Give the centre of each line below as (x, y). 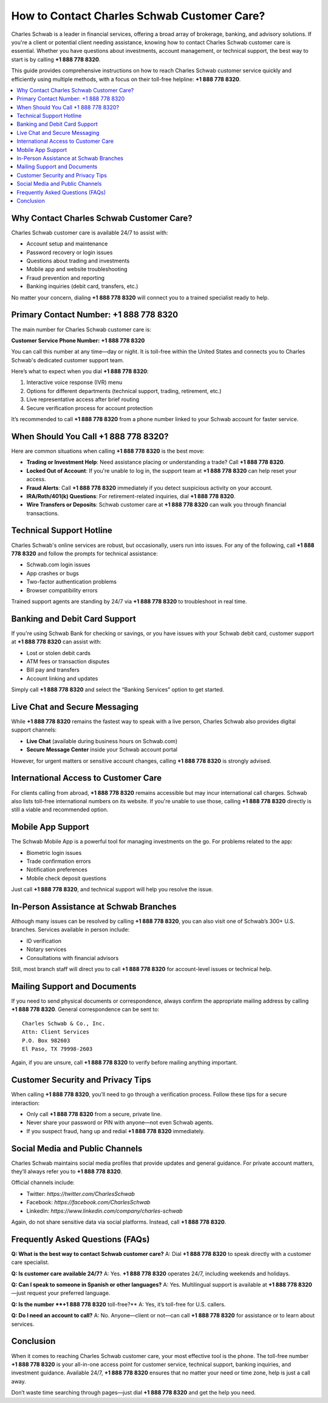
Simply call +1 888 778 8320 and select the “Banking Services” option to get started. (118, 690)
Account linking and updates (62, 678)
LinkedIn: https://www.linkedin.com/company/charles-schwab (104, 1211)
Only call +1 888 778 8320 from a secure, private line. (94, 1114)
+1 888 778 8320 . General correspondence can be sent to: (85, 1009)
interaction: (26, 1103)
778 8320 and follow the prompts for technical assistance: (84, 554)
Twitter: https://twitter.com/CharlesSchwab (80, 1193)
